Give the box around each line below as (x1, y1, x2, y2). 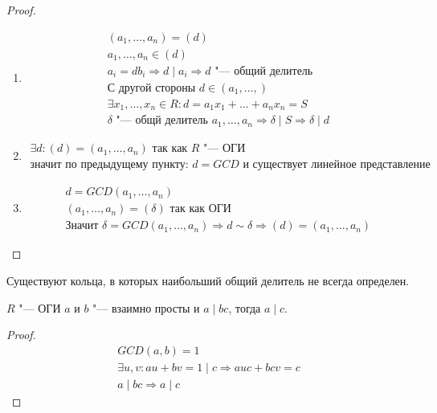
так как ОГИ (169, 203, 231, 215)
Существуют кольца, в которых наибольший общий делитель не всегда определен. (6, 272, 410, 288)
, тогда (228, 299, 261, 316)
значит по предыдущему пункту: (30, 159, 189, 171)
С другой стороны (107, 82, 196, 94)
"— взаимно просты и (92, 299, 200, 316)
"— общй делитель (116, 115, 208, 127)
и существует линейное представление (243, 159, 431, 171)
